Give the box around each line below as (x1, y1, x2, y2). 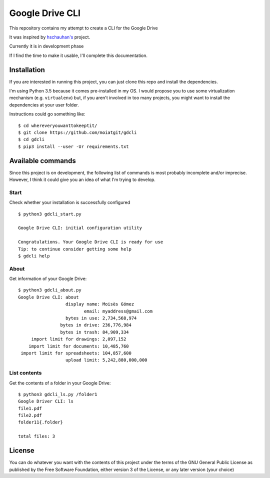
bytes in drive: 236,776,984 (60, 322, 132, 328)
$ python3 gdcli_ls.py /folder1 (18, 391, 97, 397)
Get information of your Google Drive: (9, 275, 87, 282)
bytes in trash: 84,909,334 (60, 329, 129, 335)
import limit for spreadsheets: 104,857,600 (20, 350, 132, 356)
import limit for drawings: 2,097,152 (31, 336, 126, 342)
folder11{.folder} (18, 419, 63, 425)
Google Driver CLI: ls (18, 398, 74, 404)
